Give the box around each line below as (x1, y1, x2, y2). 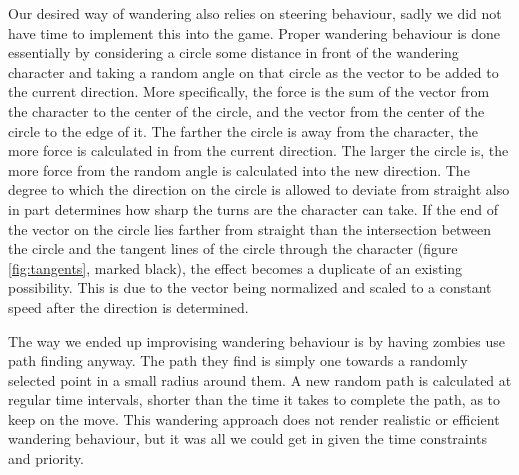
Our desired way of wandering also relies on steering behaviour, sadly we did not (8, 3, 502, 23)
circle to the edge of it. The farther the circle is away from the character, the (8, 120, 479, 141)
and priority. (8, 448, 84, 469)
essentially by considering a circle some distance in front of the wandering (8, 42, 459, 63)
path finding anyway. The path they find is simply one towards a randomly (8, 350, 468, 371)
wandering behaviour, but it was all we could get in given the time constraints (8, 428, 488, 449)
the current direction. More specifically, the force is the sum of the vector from (8, 81, 490, 102)
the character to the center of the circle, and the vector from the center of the (8, 100, 485, 121)
